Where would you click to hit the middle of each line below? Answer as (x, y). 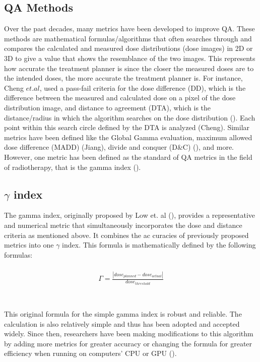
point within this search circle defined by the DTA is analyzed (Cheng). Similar (127, 127)
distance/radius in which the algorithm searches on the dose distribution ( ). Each (130, 117)
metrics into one (29, 245)
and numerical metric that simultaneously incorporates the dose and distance (123, 225)
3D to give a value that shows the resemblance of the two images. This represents (130, 58)
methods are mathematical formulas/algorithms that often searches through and (128, 38)
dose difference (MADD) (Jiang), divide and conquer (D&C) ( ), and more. (119, 147)
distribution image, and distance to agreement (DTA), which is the (108, 107)
